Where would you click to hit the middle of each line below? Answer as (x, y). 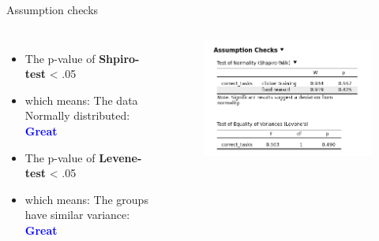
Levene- (120, 157)
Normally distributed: (77, 115)
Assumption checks (53, 9)
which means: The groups (86, 199)
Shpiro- (119, 58)
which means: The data (81, 100)
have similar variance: (77, 215)
